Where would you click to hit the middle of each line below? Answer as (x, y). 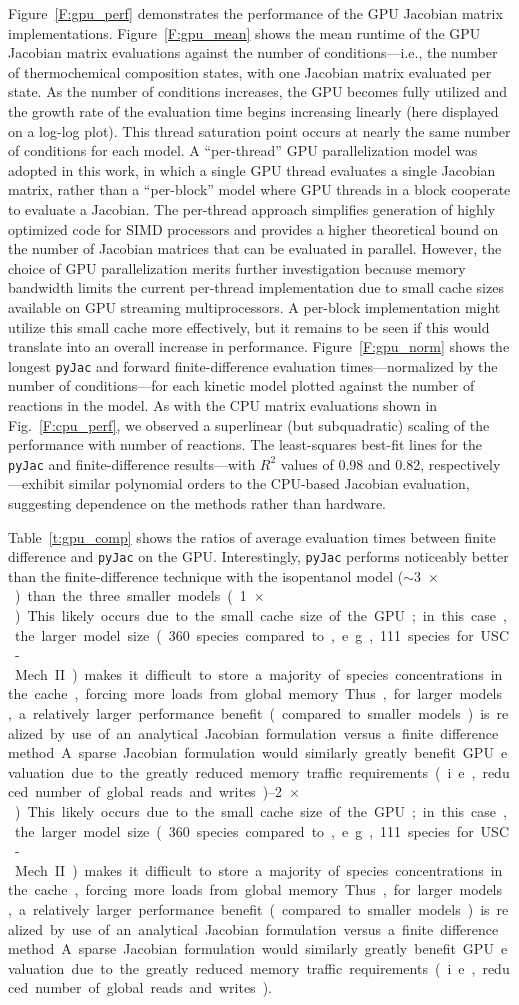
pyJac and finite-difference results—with (132, 463)
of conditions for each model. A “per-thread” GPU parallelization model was (243, 150)
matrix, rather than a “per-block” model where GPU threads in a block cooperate (259, 189)
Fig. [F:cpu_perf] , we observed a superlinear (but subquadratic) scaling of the (249, 424)
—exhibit (36, 483)
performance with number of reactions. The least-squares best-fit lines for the (245, 444)
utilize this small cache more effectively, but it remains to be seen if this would (249, 326)
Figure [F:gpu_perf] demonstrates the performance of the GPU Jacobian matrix (255, 13)
